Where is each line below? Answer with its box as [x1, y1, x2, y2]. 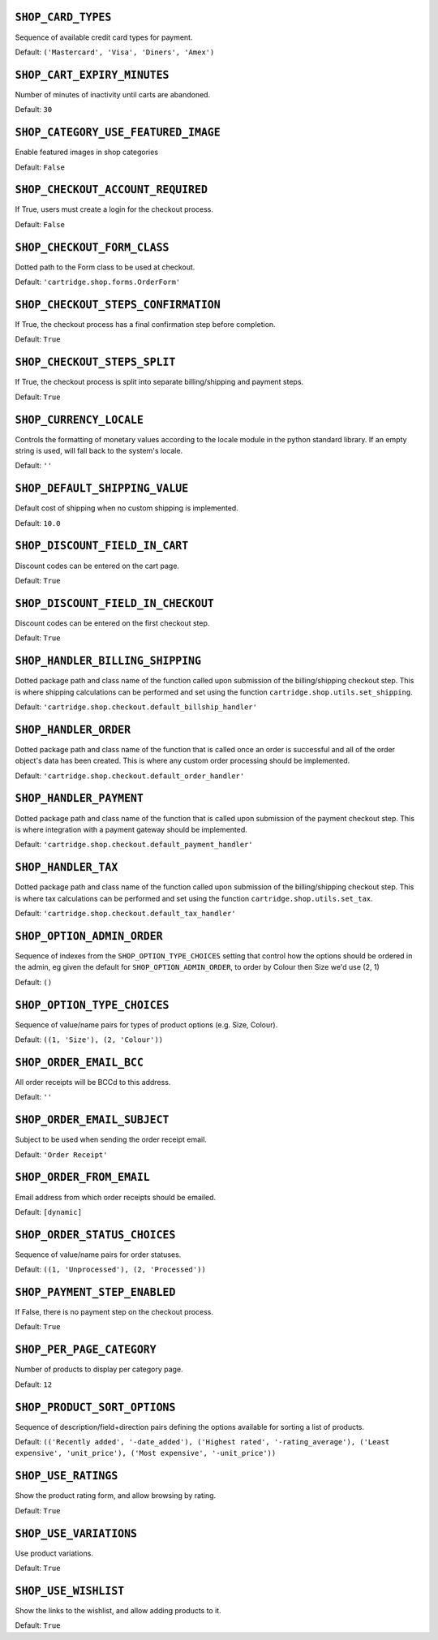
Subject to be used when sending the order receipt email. [15, 1134, 207, 1144]
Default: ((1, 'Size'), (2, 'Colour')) [15, 1035, 164, 1044]
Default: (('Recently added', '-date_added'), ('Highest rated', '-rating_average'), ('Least [15, 1437, 390, 1447]
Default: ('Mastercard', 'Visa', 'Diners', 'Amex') [15, 47, 215, 57]
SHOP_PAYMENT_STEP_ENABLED [15, 1286, 176, 1298]
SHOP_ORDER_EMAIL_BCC [15, 1056, 144, 1069]
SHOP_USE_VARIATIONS [15, 1526, 138, 1540]
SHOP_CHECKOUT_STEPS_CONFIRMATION [15, 298, 221, 312]
